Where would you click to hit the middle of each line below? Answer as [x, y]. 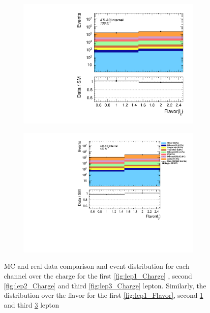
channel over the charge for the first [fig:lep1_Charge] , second [98, 276]
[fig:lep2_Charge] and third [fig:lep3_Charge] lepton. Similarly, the [105, 285]
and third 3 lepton [32, 304]
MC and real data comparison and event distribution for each [97, 266]
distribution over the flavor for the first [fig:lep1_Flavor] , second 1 [104, 295]
